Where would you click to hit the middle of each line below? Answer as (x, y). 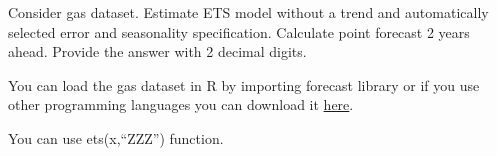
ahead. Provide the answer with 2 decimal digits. (157, 51)
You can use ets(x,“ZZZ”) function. (116, 137)
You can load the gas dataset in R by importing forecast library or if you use (244, 84)
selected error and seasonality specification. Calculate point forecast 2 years (239, 31)
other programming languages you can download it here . (181, 104)
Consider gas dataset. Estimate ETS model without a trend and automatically (248, 12)
